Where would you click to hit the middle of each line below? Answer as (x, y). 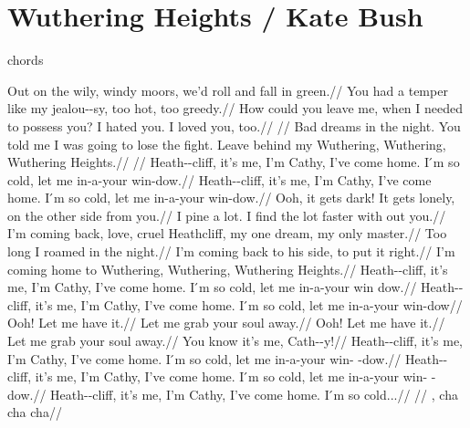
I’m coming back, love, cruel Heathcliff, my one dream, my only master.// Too (227, 233)
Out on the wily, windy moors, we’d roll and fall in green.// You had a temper (228, 90)
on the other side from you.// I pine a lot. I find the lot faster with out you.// (227, 215)
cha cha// (35, 412)
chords (26, 60)
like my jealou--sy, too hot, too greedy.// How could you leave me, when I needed (235, 108)
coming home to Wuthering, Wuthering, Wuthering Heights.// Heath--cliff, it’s (228, 269)
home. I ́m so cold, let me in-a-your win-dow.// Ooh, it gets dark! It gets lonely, (231, 198)
